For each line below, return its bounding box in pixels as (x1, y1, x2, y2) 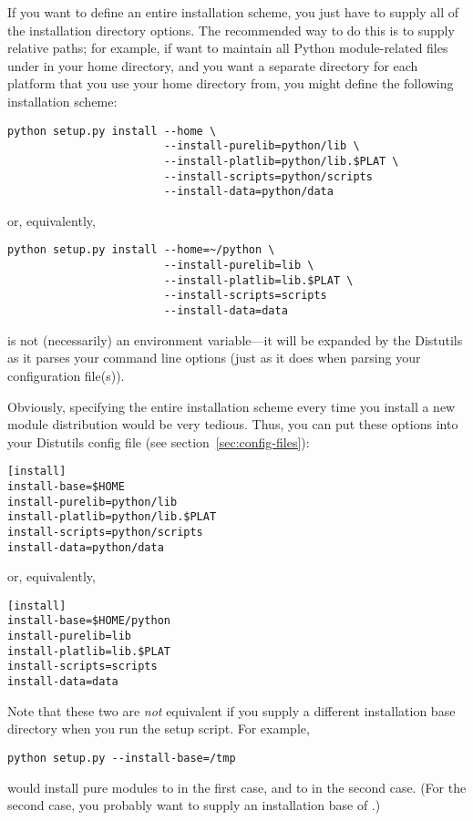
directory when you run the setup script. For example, (7, 719, 310, 738)
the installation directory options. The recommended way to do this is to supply (7, 20, 455, 39)
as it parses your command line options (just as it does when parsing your (7, 348, 421, 367)
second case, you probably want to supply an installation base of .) (7, 795, 381, 815)
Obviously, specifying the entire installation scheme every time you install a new (7, 396, 456, 416)
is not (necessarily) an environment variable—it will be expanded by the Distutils (7, 330, 463, 349)
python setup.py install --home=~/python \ (7, 243, 275, 257)
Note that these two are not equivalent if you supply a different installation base (7, 701, 456, 720)
